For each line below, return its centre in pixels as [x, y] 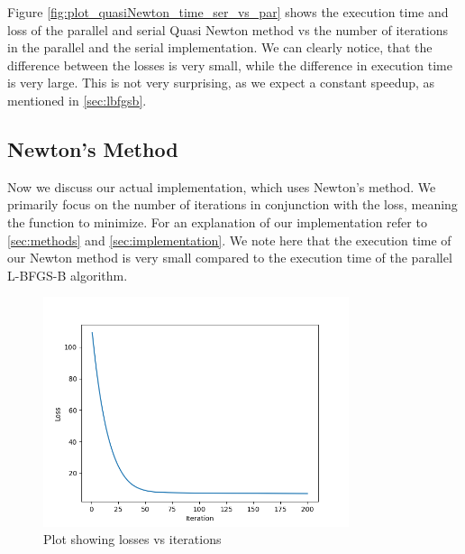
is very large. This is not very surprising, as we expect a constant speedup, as [221, 83]
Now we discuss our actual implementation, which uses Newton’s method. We [222, 186]
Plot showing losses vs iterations [132, 539]
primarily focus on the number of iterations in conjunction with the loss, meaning [232, 204]
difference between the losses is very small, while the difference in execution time [230, 65]
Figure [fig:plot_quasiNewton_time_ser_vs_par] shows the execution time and [228, 12]
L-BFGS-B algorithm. [68, 275]
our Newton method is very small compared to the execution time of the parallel [230, 258]
